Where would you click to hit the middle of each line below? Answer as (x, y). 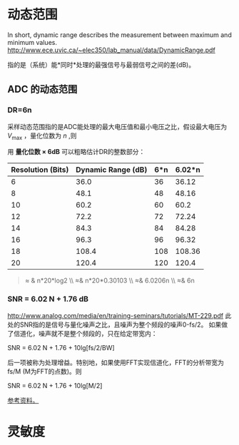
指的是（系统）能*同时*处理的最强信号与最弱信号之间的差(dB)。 (101, 64)
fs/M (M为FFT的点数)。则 (45, 371)
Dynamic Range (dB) (112, 170)
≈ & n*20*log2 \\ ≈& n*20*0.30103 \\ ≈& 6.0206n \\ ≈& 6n (110, 281)
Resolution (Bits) (40, 170)
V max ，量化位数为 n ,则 (42, 136)
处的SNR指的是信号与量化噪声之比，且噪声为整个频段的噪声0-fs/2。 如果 (115, 324)
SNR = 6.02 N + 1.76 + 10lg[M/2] (55, 385)
